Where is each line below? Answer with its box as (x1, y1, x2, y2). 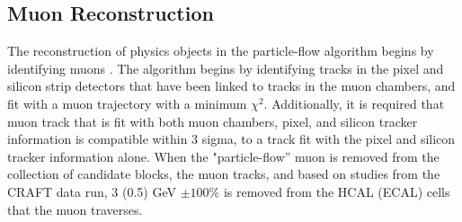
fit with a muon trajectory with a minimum (7, 93, 247, 112)
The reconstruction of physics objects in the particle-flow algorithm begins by (7, 41, 434, 60)
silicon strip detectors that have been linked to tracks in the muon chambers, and (7, 76, 456, 95)
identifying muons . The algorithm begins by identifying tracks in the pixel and (7, 58, 444, 77)
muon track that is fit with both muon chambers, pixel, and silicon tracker (7, 111, 418, 130)
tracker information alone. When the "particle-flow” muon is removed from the (7, 147, 440, 165)
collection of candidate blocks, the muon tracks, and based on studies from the (7, 164, 440, 183)
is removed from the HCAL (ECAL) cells (223, 182, 450, 200)
